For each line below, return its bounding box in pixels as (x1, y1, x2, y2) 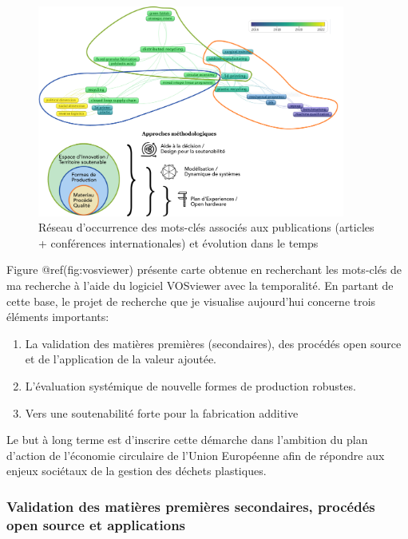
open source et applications (6, 514, 186, 534)
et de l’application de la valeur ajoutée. (25, 351, 217, 367)
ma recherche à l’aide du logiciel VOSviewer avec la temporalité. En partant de (6, 277, 394, 294)
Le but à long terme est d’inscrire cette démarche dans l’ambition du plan (6, 431, 368, 448)
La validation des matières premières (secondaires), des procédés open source (25, 335, 402, 351)
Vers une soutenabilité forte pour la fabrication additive (25, 404, 299, 421)
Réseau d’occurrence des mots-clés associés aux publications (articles (38, 219, 374, 236)
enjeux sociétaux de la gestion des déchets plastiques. (6, 462, 267, 479)
